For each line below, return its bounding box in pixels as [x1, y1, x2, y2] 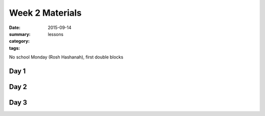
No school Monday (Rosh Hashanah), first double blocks [9, 54, 124, 60]
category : [9, 38, 30, 44]
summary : [9, 31, 31, 37]
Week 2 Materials [9, 7, 82, 18]
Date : [9, 25, 21, 30]
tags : [9, 45, 20, 51]
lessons [48, 31, 64, 37]
